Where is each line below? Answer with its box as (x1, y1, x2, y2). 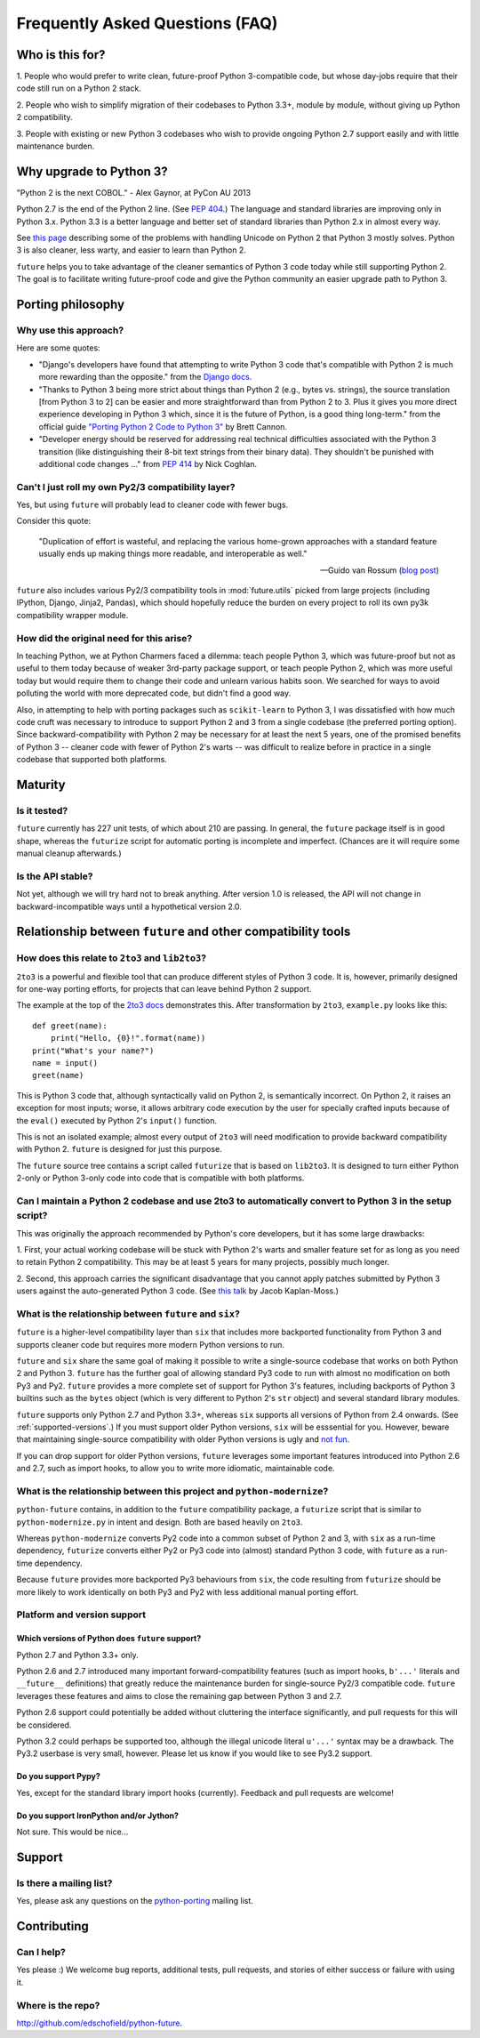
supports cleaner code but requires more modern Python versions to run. (16, 1339, 284, 1349)
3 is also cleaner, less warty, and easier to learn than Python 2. (16, 245, 246, 255)
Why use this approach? (16, 325, 124, 337)
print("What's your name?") (32, 1045, 155, 1056)
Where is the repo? (16, 1999, 100, 2011)
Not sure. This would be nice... (16, 1826, 129, 1837)
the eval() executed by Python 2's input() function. (16, 1115, 218, 1125)
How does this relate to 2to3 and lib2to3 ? (16, 952, 207, 964)
